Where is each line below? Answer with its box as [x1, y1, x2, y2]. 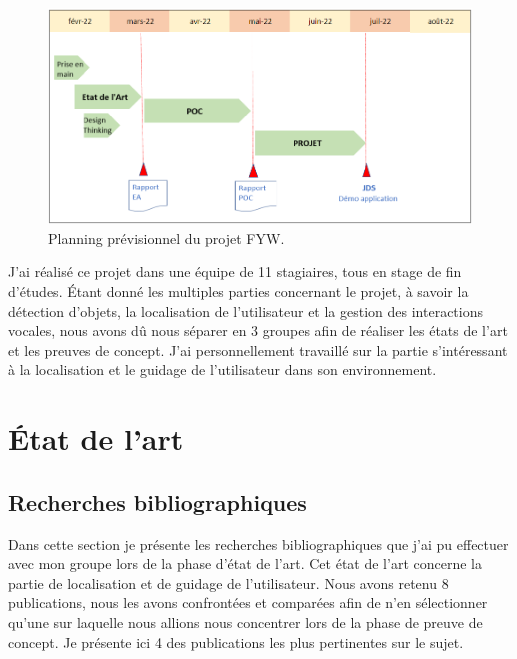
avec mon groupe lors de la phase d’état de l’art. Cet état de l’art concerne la [8, 553, 482, 574]
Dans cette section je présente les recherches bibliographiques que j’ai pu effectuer [8, 533, 509, 554]
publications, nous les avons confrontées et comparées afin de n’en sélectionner [8, 592, 488, 613]
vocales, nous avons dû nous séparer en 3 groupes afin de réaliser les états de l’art [8, 320, 508, 341]
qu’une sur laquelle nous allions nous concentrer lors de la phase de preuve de [8, 611, 483, 632]
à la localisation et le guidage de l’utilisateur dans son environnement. [8, 359, 437, 380]
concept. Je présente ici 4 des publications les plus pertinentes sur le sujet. [8, 631, 464, 652]
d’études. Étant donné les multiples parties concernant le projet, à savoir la [8, 280, 469, 301]
